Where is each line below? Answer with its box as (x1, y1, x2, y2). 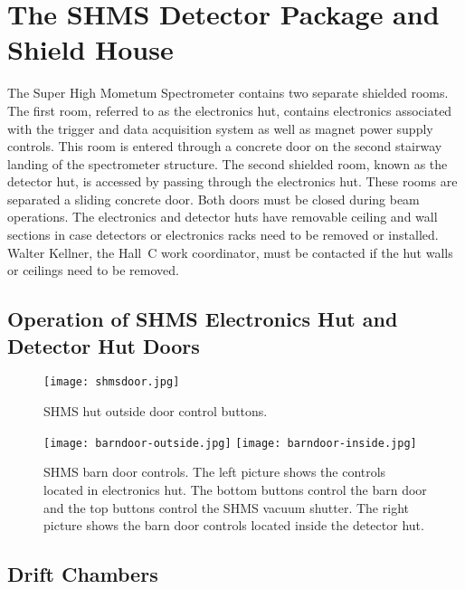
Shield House (7, 31, 174, 68)
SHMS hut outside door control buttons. (43, 402, 268, 421)
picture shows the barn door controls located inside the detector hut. (43, 516, 424, 535)
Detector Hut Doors (7, 331, 200, 359)
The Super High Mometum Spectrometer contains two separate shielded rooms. (7, 83, 449, 102)
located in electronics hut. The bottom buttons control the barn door (43, 480, 427, 499)
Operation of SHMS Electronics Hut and (7, 305, 398, 333)
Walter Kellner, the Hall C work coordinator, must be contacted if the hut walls (7, 242, 453, 261)
